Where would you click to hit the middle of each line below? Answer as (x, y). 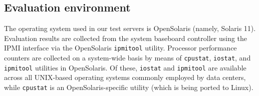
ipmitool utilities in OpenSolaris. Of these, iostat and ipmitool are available (125, 67)
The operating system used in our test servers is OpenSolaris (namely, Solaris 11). (130, 28)
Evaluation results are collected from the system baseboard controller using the (126, 38)
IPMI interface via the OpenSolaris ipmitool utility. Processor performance (120, 48)
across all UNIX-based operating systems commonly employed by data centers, (125, 77)
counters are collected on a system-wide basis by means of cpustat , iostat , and (127, 58)
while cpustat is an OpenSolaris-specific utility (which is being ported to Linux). (129, 87)
